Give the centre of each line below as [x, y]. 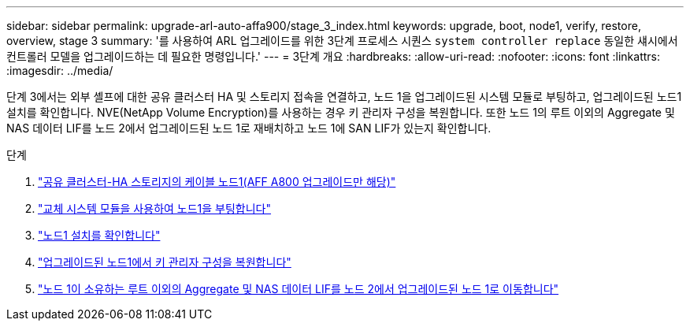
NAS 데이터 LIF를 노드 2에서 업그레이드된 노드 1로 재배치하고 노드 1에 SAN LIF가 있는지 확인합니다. [249, 128]
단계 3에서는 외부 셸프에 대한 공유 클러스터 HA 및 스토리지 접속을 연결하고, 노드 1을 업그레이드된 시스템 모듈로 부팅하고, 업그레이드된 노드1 [344, 97]
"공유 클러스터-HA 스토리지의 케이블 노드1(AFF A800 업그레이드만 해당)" [217, 182]
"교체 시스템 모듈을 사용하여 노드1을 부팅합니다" [155, 208]
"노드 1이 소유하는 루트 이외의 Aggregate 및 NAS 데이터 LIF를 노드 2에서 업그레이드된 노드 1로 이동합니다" [299, 289]
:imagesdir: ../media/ [60, 71]
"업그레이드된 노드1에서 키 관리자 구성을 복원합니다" [165, 262]
